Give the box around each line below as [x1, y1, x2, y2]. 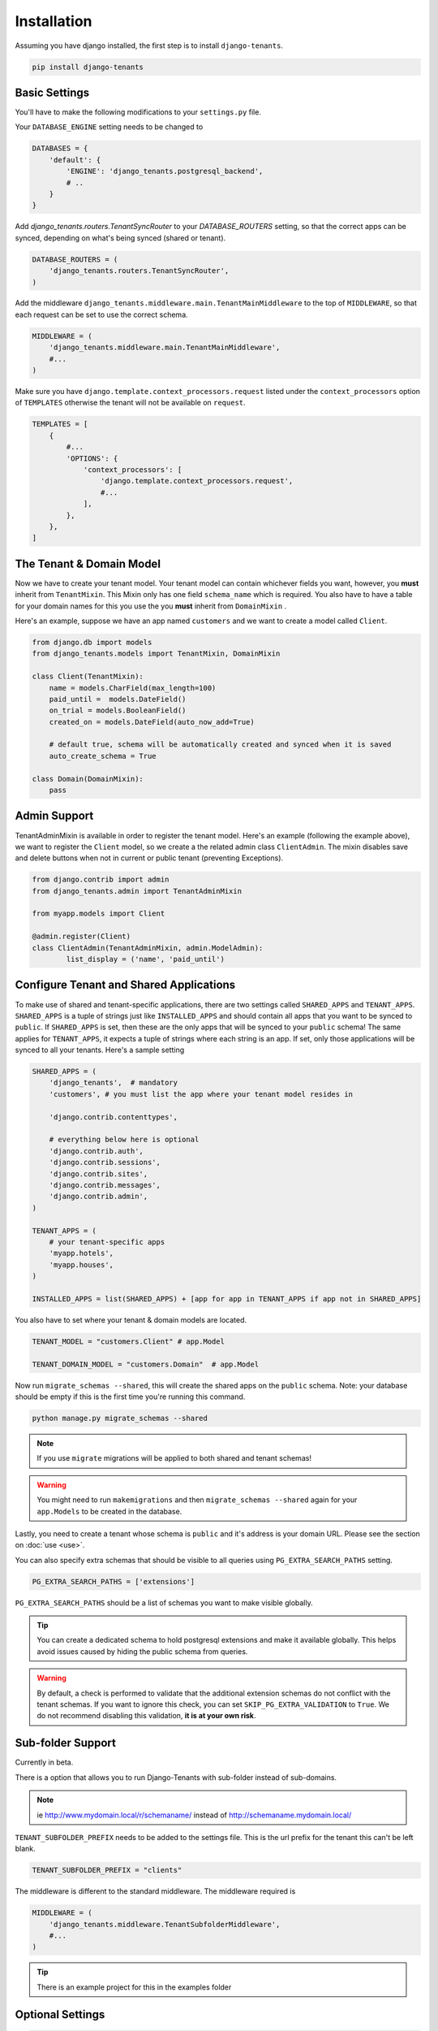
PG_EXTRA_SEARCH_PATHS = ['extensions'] [32, 1577, 195, 1586]
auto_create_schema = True [49, 751, 157, 760]
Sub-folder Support [15, 1736, 117, 1750]
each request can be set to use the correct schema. [15, 310, 188, 319]
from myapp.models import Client [32, 909, 165, 918]
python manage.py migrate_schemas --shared [32, 1414, 208, 1423]
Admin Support [15, 809, 94, 823]
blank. [15, 1844, 36, 1854]
